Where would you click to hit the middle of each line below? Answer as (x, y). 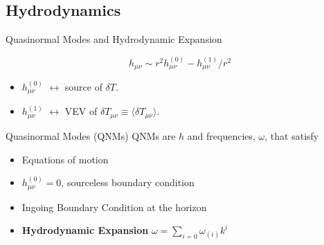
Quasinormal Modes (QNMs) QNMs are (91, 135)
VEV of (81, 111)
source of (83, 87)
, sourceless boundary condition (128, 182)
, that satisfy (292, 135)
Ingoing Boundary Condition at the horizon (114, 207)
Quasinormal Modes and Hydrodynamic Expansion (114, 39)
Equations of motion (65, 159)
